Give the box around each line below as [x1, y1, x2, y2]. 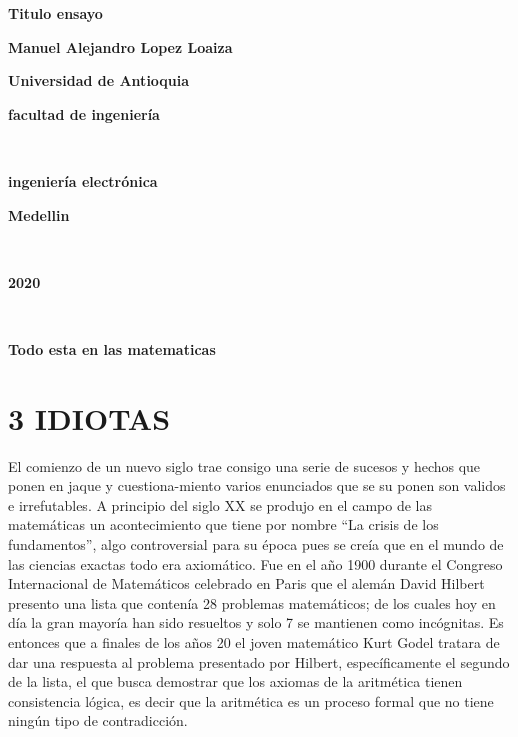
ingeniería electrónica [8, 170, 158, 191]
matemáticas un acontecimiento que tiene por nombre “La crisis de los [8, 514, 439, 535]
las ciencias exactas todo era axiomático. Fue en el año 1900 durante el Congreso [8, 553, 503, 574]
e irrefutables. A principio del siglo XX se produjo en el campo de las [8, 494, 432, 515]
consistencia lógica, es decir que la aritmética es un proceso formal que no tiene [8, 690, 494, 711]
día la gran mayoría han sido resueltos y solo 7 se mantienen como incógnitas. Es [8, 612, 504, 633]
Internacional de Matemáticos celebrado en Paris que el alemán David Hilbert [8, 573, 485, 594]
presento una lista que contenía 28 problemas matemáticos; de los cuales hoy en [8, 592, 496, 613]
